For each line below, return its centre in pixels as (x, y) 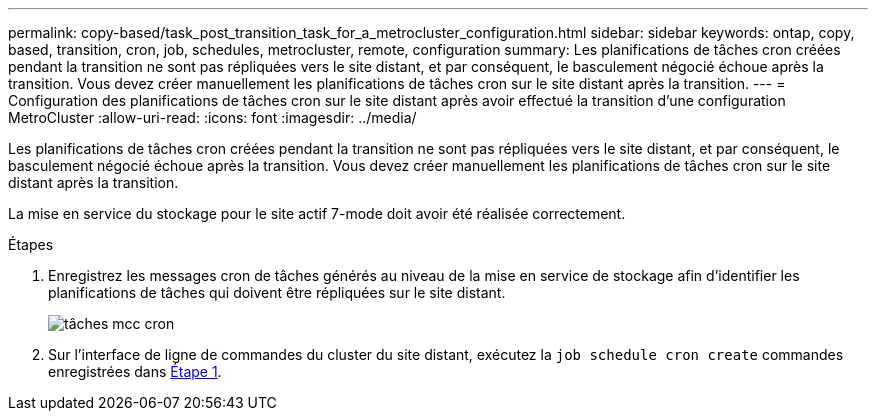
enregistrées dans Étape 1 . (135, 371)
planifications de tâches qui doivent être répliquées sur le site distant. (277, 292)
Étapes (31, 244)
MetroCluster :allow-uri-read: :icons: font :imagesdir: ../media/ (212, 117)
